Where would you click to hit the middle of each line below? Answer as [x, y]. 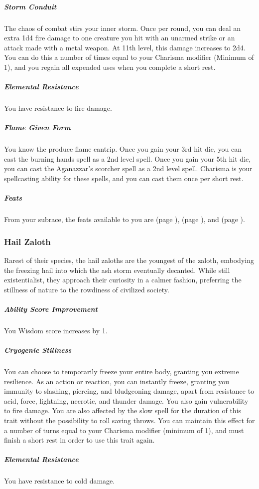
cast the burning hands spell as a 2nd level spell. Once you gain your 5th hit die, [128, 158]
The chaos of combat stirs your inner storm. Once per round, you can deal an [122, 28]
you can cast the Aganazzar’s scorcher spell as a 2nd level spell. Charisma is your [128, 168]
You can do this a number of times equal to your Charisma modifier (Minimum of [129, 57]
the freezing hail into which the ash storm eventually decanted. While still [117, 270]
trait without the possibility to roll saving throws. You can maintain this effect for [129, 420]
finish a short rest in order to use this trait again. [79, 440]
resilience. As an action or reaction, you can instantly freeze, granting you [117, 381]
